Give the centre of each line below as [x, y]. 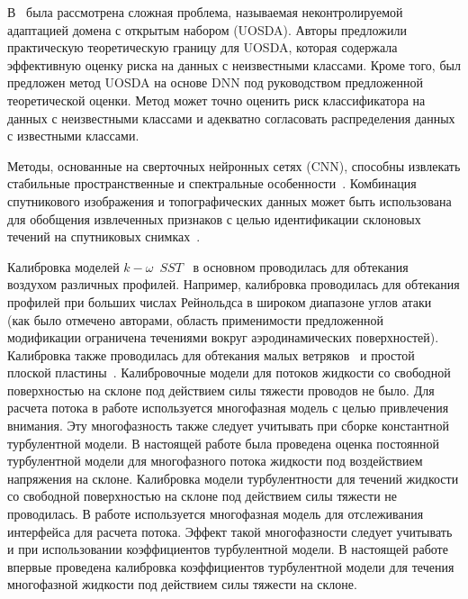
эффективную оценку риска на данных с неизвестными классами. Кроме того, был [234, 64]
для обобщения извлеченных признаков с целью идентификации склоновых [214, 218]
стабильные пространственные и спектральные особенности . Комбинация [212, 183]
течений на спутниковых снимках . [104, 236]
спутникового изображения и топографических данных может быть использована [229, 200]
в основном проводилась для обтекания [301, 266]
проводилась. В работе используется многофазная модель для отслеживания [216, 514]
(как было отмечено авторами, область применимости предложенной [196, 319]
